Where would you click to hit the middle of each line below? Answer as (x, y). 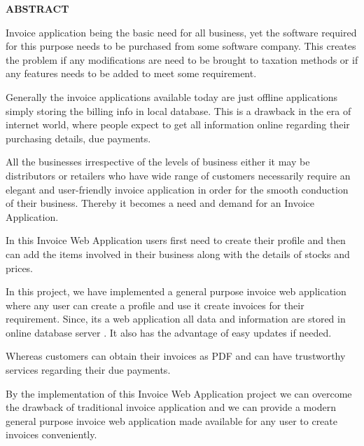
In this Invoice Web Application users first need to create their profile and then (176, 240)
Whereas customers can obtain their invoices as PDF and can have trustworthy (176, 356)
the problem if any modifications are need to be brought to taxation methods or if (182, 59)
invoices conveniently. (51, 434)
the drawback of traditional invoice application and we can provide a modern (171, 407)
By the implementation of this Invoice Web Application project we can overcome (179, 393)
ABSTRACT (37, 8)
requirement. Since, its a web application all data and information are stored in (176, 319)
